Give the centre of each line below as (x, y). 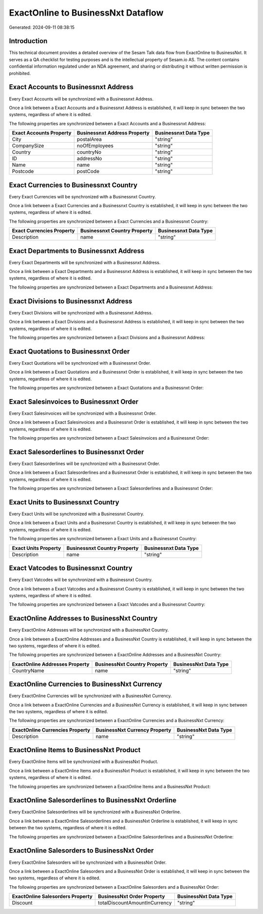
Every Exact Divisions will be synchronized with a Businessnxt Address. (81, 312)
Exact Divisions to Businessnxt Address (71, 301)
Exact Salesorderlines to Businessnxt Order (76, 452)
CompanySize (28, 146)
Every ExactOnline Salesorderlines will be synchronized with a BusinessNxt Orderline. (95, 812)
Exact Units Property (37, 548)
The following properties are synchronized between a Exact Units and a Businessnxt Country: (103, 539)
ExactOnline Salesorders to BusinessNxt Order (81, 851)
